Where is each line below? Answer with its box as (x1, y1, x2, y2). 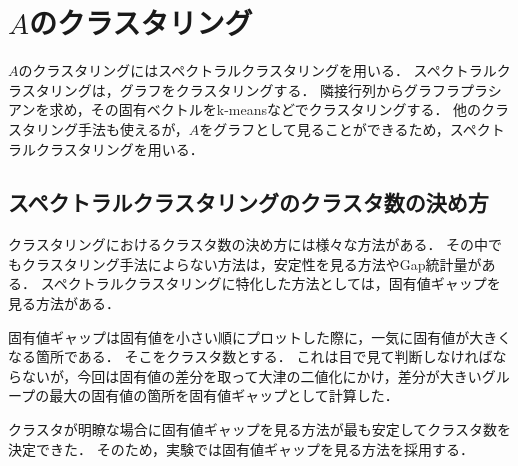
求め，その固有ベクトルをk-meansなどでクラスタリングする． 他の (49, 99, 482, 120)
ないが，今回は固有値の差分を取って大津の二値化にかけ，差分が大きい (21, 365, 482, 386)
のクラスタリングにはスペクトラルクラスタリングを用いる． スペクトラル (18, 60, 497, 81)
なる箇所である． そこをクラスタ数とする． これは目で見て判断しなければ (8, 346, 493, 367)
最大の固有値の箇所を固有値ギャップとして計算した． (49, 385, 399, 406)
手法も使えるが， (77, 118, 189, 139)
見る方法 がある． (8, 293, 120, 314)
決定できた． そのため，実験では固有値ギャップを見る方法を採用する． (8, 438, 474, 459)
